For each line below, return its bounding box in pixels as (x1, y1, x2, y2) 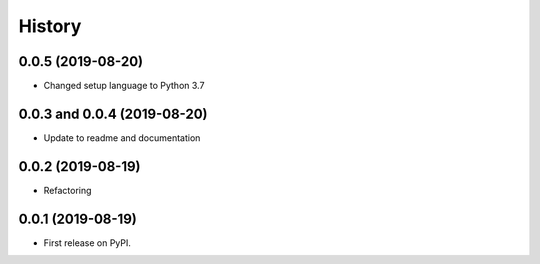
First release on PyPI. (43, 236, 132, 249)
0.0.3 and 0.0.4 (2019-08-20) (18, 105, 209, 122)
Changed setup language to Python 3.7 (43, 80, 205, 92)
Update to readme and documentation (43, 131, 201, 144)
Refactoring (43, 184, 92, 196)
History (18, 15, 82, 37)
